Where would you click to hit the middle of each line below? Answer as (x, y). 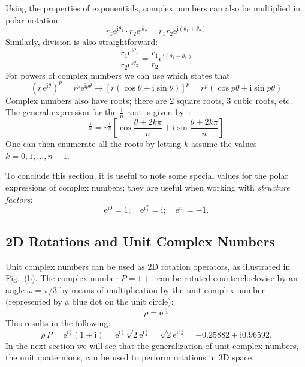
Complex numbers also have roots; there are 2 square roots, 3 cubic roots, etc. (149, 100)
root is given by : (158, 112)
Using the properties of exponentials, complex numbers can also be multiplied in (153, 8)
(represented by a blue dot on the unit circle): (90, 301)
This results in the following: (58, 323)
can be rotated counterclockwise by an (227, 278)
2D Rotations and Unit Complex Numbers (140, 241)
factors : (19, 199)
